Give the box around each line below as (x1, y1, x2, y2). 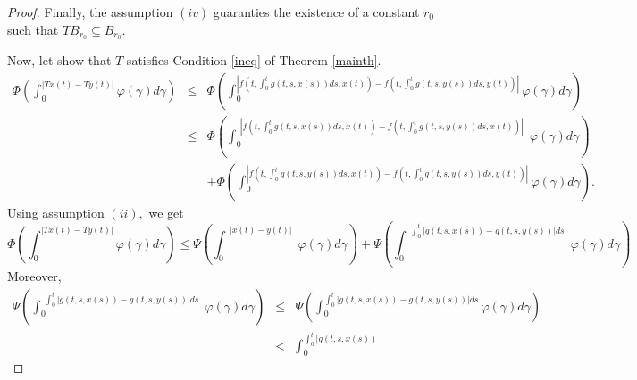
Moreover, (7, 266, 62, 285)
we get (148, 202, 184, 221)
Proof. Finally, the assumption (7, 3, 173, 21)
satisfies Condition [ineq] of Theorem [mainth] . (126, 51, 381, 70)
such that (7, 20, 59, 38)
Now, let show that (7, 51, 112, 70)
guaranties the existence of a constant (213, 3, 420, 21)
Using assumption (7, 202, 105, 221)
